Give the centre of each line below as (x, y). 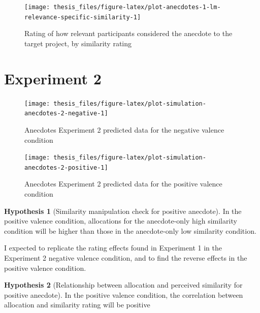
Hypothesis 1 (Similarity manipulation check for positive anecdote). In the (123, 211)
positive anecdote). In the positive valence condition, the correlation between (124, 294)
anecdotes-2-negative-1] (66, 114)
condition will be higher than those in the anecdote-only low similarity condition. (130, 230)
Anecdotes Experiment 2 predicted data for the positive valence (123, 184)
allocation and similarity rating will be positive (77, 305)
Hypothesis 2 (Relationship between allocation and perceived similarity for (123, 285)
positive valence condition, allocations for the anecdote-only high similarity (121, 221)
